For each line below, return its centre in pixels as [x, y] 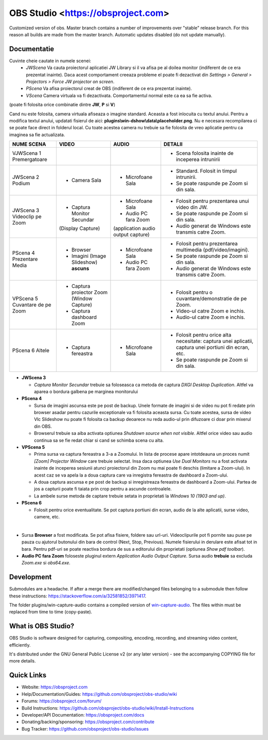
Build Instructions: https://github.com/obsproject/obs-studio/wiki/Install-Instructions [108, 708]
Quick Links [28, 675]
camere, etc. [47, 516]
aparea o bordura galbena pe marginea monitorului [86, 391]
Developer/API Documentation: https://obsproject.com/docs [83, 715]
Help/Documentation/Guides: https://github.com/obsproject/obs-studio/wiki [99, 694]
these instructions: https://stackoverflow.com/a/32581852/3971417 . [78, 596]
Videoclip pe [27, 217]
